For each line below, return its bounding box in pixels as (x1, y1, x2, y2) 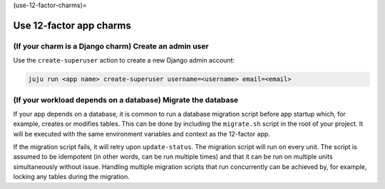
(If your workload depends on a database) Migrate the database (13, 94, 239, 104)
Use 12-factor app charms (13, 19, 131, 31)
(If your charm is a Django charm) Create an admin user (13, 41, 210, 51)
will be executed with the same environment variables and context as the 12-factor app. (13, 129, 271, 138)
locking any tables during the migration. (13, 173, 130, 181)
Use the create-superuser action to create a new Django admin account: (13, 56, 235, 65)
